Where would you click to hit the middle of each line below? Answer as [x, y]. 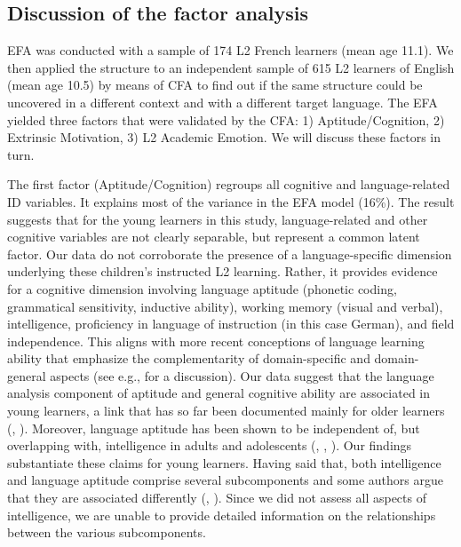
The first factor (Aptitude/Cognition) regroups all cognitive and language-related [229, 184]
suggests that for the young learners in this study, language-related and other [218, 219]
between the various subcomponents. [107, 532]
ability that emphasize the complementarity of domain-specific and [189, 358]
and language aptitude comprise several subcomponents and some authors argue [226, 480]
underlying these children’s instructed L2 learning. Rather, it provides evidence [223, 271]
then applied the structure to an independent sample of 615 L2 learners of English [231, 67]
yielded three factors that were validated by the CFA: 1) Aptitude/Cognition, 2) [226, 119]
